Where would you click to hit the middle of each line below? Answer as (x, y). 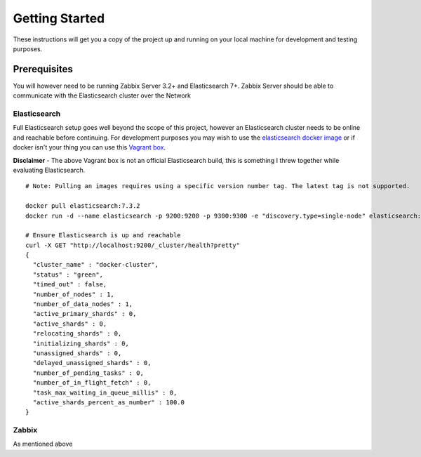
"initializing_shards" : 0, (81, 343)
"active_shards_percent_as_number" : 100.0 (109, 402)
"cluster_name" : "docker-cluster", (96, 265)
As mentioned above (43, 444)
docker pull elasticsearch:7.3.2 (83, 206)
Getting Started (59, 18)
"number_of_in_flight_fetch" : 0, (92, 383)
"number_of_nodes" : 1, (74, 294)
